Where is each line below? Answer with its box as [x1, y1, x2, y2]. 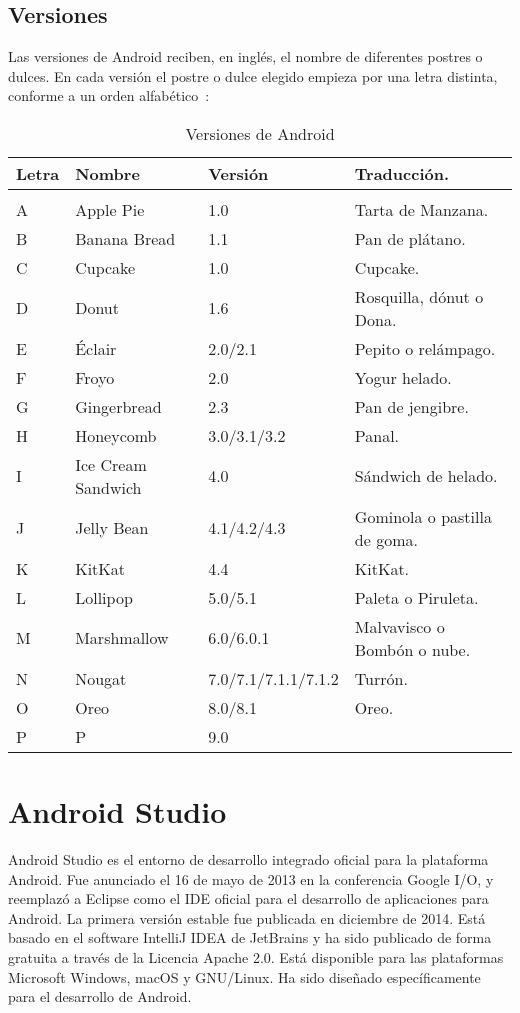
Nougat [75, 666, 127, 690]
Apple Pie [75, 197, 145, 221]
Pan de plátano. [354, 226, 466, 250]
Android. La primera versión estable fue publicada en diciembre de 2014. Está [8, 907, 486, 928]
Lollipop [75, 585, 133, 609]
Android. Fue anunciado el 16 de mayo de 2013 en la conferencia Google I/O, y [8, 868, 494, 889]
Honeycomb [75, 423, 157, 447]
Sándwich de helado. [354, 464, 498, 488]
